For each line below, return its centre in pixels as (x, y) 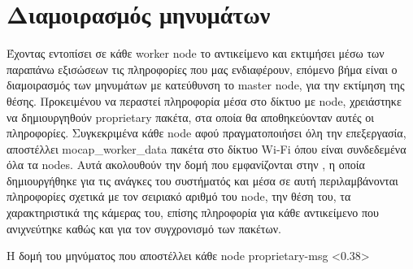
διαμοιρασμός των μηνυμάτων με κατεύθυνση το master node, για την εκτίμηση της (206, 85)
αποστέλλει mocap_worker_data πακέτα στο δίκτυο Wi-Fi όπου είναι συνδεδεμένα (206, 148)
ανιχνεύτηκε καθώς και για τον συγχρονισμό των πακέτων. (144, 228)
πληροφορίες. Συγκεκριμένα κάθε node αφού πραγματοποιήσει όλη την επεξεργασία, (206, 133)
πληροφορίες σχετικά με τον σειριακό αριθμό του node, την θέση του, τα (179, 196)
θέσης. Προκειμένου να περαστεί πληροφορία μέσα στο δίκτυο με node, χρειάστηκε (204, 100)
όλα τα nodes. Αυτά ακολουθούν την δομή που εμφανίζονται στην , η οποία (186, 165)
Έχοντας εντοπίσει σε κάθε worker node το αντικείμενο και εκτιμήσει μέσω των (196, 53)
